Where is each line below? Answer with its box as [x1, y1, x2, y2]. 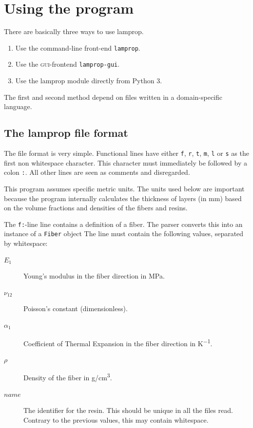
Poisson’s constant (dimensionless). [23, 303, 128, 314]
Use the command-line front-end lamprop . [15, 42, 140, 53]
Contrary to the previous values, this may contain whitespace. [23, 414, 209, 425]
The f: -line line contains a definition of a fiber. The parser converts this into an [4, 219, 243, 229]
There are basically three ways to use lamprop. [4, 26, 144, 37]
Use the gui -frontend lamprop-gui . [15, 59, 120, 69]
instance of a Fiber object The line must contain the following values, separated [4, 228, 244, 239]
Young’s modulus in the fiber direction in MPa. [23, 271, 165, 281]
